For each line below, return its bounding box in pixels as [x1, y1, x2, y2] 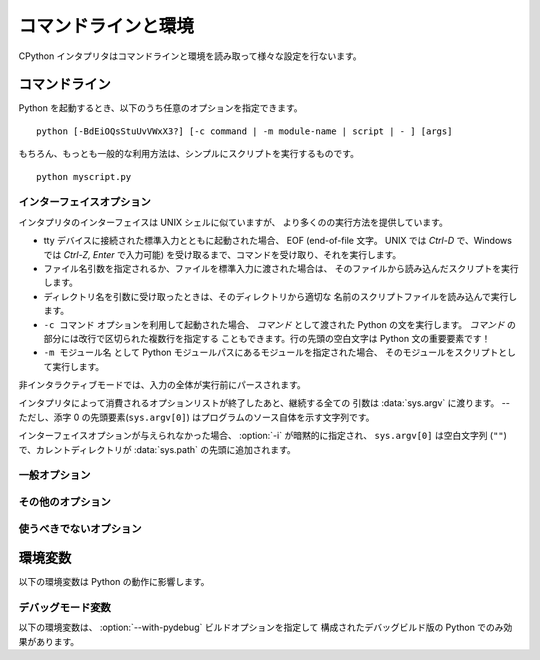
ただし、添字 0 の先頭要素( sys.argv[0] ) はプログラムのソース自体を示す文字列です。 [18, 411, 375, 423]
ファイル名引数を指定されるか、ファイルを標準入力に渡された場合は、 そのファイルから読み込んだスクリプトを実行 [43, 262, 519, 274]
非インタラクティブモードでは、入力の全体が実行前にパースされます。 [18, 379, 307, 391]
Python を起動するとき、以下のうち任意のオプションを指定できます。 [18, 102, 304, 114]
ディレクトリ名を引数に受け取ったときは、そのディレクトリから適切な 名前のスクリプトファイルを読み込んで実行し [43, 290, 518, 302]
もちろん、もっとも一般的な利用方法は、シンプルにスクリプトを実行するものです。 [18, 148, 360, 160]
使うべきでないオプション [18, 521, 142, 535]
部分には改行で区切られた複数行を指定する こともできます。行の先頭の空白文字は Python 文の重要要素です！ [43, 332, 491, 344]
